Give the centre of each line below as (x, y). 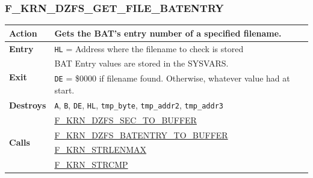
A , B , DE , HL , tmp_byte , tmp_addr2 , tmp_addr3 (139, 105)
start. (64, 90)
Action (23, 33)
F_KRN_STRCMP (91, 165)
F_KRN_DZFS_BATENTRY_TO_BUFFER (141, 135)
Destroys (28, 105)
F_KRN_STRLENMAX (101, 150)
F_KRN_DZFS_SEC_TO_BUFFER (126, 120)
